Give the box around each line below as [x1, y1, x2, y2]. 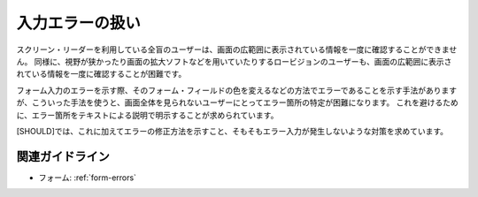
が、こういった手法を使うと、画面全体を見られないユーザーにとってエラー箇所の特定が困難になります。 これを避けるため [16, 97, 459, 108]
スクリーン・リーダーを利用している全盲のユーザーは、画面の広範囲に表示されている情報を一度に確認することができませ [16, 44, 458, 55]
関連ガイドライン [16, 148, 110, 163]
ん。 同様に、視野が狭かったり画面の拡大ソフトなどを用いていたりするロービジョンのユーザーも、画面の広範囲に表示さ [16, 56, 452, 66]
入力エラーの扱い [16, 13, 142, 33]
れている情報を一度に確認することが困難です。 [16, 69, 187, 80]
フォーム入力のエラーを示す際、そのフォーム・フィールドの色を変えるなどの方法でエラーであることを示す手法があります [16, 85, 458, 95]
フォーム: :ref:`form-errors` [38, 172, 137, 183]
